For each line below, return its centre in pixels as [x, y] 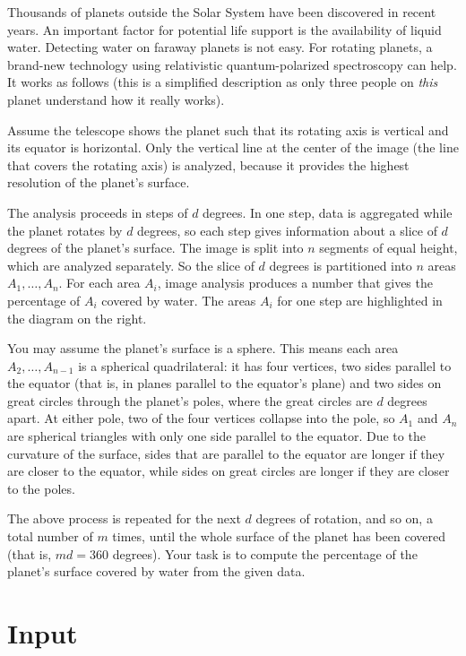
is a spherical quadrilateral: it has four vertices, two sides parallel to [265, 365]
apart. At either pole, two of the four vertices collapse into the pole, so [201, 418]
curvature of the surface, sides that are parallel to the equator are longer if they [226, 453]
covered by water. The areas [179, 300]
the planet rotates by [65, 230]
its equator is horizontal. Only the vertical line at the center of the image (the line [233, 147]
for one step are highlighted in [360, 300]
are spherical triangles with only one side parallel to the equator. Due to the [216, 436]
